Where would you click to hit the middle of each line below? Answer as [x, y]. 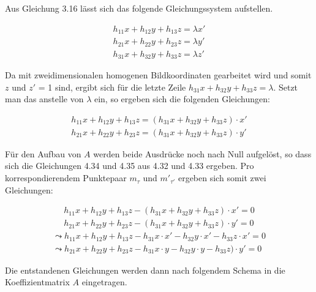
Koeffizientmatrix [37, 282]
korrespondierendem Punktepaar [66, 178]
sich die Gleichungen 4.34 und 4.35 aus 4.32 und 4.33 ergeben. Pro [130, 166]
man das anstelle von [44, 99]
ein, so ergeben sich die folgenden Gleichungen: [182, 99]
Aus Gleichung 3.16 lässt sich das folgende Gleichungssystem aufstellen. [139, 8]
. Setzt [286, 87]
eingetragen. [104, 282]
